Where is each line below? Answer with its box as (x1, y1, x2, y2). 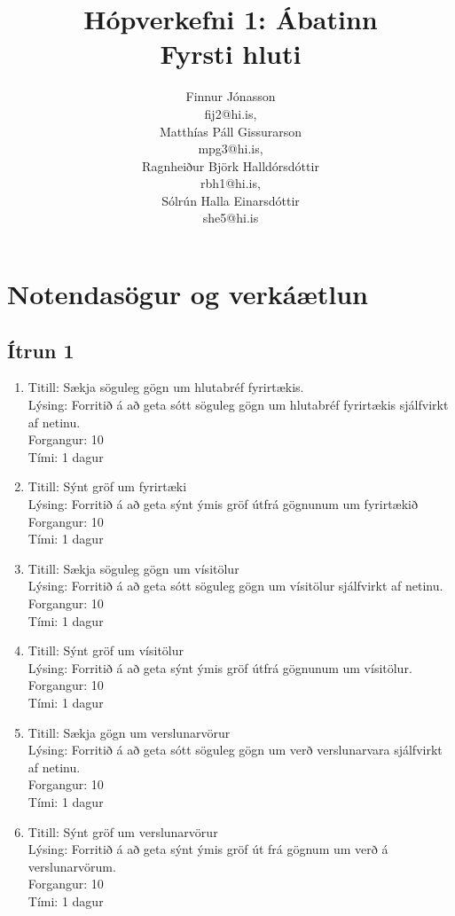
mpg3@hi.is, (198, 139, 263, 158)
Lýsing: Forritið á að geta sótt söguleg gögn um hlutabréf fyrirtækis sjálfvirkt (27, 395, 449, 414)
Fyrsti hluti (160, 35, 302, 72)
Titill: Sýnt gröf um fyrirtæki (27, 477, 187, 496)
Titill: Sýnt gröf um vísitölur (27, 641, 184, 660)
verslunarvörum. (27, 857, 116, 875)
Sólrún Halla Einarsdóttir (161, 191, 300, 209)
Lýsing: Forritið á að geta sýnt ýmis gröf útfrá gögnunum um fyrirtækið (27, 495, 418, 513)
